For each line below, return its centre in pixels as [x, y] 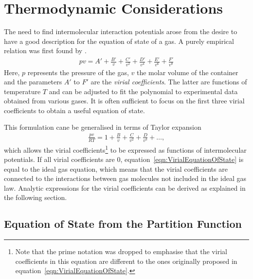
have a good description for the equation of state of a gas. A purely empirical [119, 41]
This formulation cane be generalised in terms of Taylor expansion [103, 127]
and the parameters [33, 82]
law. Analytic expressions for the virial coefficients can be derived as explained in [125, 188]
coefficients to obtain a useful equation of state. [74, 110]
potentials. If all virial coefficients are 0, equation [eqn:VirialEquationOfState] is [124, 159]
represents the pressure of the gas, [78, 72]
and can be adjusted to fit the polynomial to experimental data [143, 91]
